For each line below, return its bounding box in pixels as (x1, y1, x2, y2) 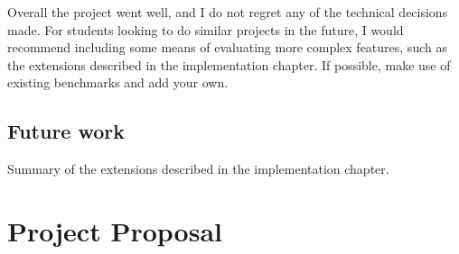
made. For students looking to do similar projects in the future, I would (7, 20, 404, 39)
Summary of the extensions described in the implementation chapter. (7, 159, 389, 178)
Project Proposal (7, 212, 222, 249)
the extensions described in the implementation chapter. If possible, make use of (7, 55, 451, 74)
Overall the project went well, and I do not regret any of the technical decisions (7, 3, 448, 21)
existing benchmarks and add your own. (7, 73, 229, 92)
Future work (7, 117, 126, 145)
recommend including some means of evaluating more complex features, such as (7, 38, 447, 57)
